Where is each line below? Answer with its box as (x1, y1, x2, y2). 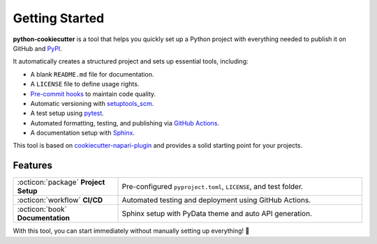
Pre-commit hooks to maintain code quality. (30, 89, 156, 98)
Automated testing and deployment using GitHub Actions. (121, 195, 311, 205)
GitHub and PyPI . (13, 44, 62, 52)
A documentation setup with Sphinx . (30, 129, 135, 137)
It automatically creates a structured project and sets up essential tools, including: (13, 57, 249, 66)
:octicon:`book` (17, 204, 68, 214)
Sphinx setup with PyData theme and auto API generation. (121, 209, 313, 219)
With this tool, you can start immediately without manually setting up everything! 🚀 (13, 227, 250, 235)
